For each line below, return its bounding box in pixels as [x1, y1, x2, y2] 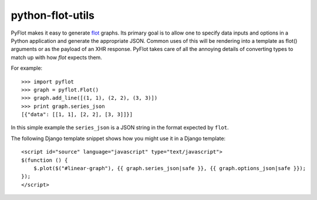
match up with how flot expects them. [11, 53, 102, 61]
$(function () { [21, 157, 68, 164]
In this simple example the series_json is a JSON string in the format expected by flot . [11, 124, 229, 131]
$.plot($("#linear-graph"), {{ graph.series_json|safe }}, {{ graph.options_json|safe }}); [33, 165, 306, 172]
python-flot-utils [11, 9, 95, 22]
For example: [11, 65, 43, 72]
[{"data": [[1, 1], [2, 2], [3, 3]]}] [21, 111, 133, 118]
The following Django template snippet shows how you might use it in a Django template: [11, 135, 226, 142]
